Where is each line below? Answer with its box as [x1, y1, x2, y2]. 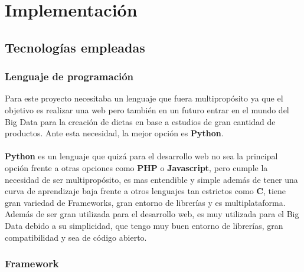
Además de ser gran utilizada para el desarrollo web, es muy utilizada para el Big [5, 208, 299, 220]
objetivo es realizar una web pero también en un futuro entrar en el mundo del [5, 103, 289, 116]
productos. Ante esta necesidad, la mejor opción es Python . [5, 127, 224, 139]
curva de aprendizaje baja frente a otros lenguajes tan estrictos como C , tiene [5, 185, 286, 197]
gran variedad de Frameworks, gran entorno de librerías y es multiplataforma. [5, 196, 286, 208]
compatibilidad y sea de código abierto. [5, 231, 147, 243]
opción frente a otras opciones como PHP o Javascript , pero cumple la [5, 161, 268, 173]
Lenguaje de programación [5, 69, 134, 84]
